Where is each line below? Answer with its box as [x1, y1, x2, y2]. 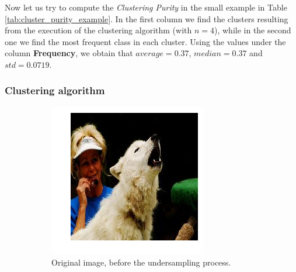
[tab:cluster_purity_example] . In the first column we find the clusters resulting [5, 12, 288, 25]
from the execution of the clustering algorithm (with [5, 24, 192, 36]
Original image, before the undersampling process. [51, 256, 231, 268]
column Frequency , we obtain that [5, 47, 133, 59]
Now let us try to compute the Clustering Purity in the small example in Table [5, 1, 287, 13]
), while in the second [214, 24, 291, 36]
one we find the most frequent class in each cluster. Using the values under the [5, 35, 286, 47]
